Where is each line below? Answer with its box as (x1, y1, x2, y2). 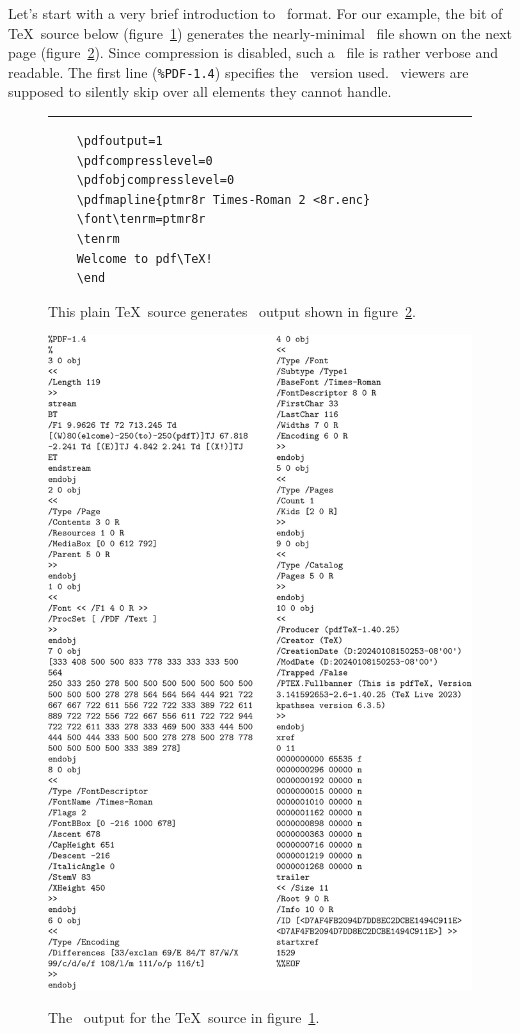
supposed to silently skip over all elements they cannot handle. (8, 81, 392, 102)
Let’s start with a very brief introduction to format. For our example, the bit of (8, 3, 503, 23)
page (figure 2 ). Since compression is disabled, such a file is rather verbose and (8, 42, 498, 63)
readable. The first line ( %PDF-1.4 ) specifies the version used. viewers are (8, 61, 469, 82)
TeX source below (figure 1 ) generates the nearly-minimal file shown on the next (8, 22, 512, 43)
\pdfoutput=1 (76, 134, 163, 149)
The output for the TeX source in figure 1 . (48, 1007, 320, 1028)
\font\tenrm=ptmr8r (76, 212, 206, 227)
